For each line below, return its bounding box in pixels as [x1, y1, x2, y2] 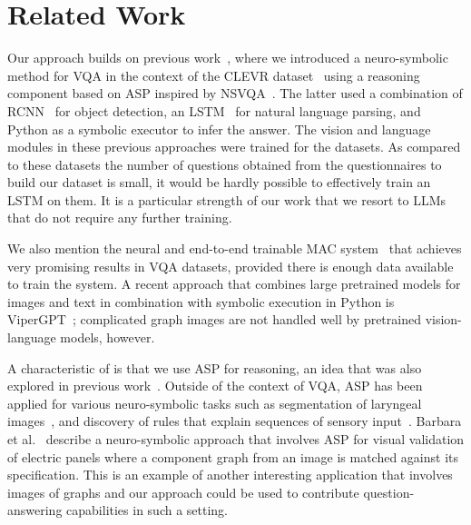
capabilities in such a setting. [66, 500, 229, 520]
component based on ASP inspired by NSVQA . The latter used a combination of [7, 84, 463, 103]
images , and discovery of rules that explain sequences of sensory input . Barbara [7, 411, 462, 431]
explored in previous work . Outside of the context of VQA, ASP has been [7, 376, 423, 395]
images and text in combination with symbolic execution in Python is [7, 292, 395, 311]
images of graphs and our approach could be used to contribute [7, 482, 359, 501]
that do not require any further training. [7, 208, 232, 227]
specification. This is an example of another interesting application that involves [7, 465, 453, 484]
